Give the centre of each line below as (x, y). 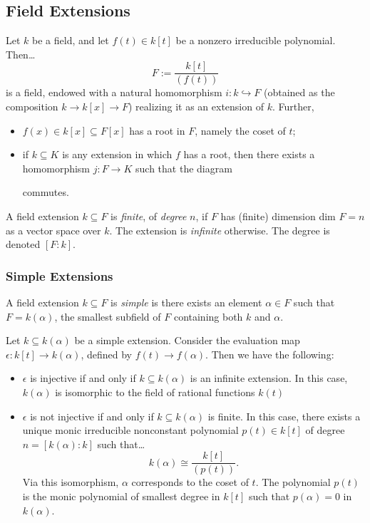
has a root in (157, 130)
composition (32, 107)
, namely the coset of (240, 130)
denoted (23, 244)
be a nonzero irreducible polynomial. (256, 40)
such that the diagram (184, 168)
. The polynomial (293, 482)
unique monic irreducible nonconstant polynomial (130, 430)
